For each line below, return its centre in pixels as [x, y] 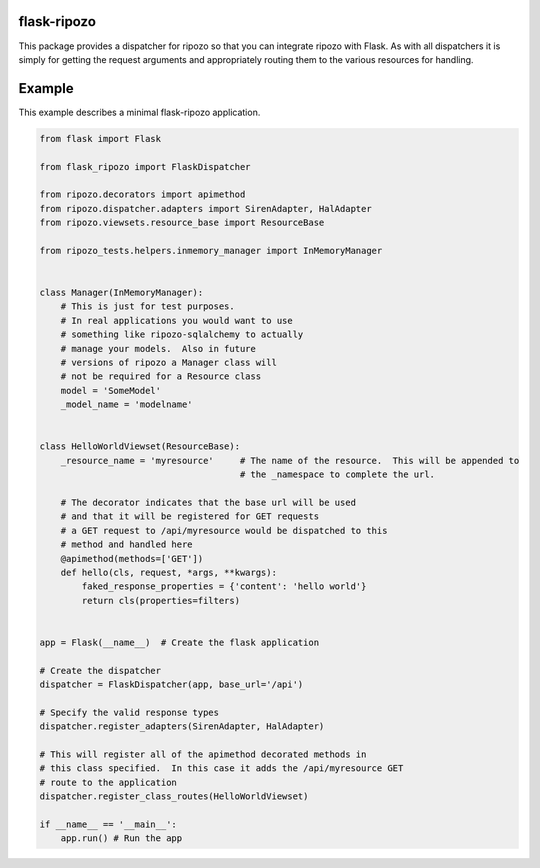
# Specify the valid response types [129, 712]
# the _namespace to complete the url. [337, 474]
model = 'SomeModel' [111, 390]
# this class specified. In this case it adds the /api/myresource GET [221, 768]
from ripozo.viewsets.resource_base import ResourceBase [182, 223]
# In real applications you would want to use [177, 320]
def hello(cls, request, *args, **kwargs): [168, 572]
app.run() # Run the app [121, 838]
